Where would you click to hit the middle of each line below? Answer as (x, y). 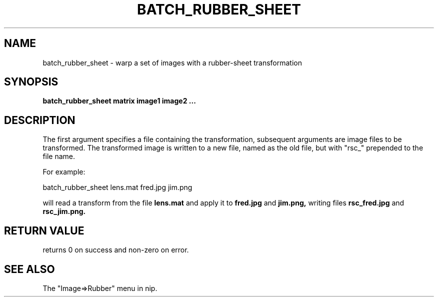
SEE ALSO (29, 269)
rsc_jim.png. (64, 211)
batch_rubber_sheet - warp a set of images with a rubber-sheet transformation (172, 62)
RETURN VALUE (44, 230)
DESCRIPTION (40, 120)
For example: (64, 172)
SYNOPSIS (31, 82)
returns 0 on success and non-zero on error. (116, 250)
